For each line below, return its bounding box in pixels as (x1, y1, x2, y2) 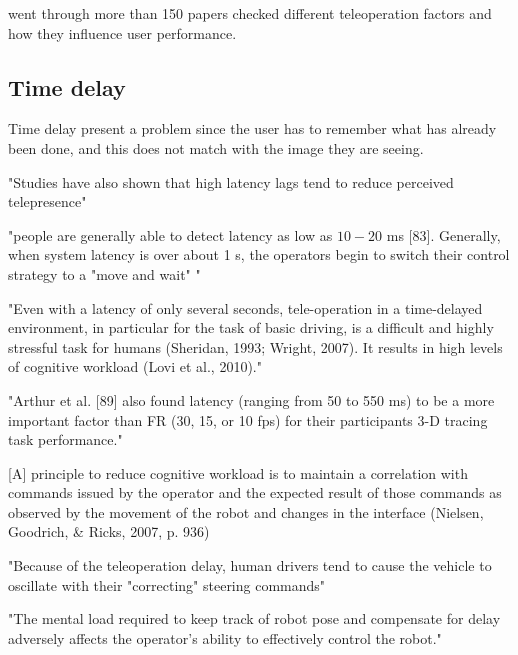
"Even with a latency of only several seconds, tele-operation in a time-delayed (8, 297, 483, 318)
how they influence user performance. (8, 22, 237, 43)
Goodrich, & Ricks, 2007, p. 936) (8, 521, 210, 542)
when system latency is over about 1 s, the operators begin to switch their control (8, 244, 510, 265)
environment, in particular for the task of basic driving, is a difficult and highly (8, 317, 494, 338)
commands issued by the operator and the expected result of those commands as (8, 482, 502, 503)
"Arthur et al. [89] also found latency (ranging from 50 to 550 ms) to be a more (8, 389, 495, 410)
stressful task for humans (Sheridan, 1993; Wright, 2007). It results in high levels (8, 336, 503, 357)
